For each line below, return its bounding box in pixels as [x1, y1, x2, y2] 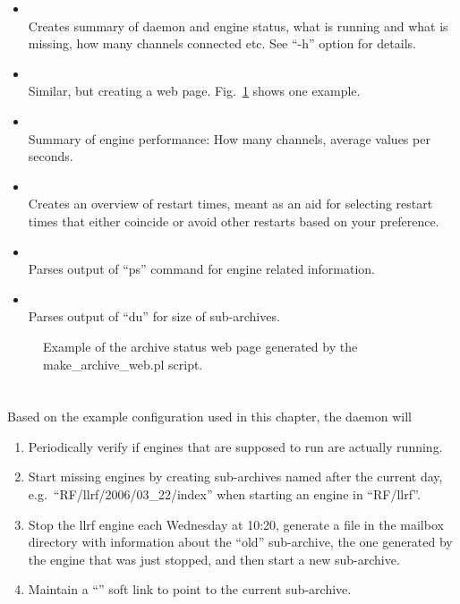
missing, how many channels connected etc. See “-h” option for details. [28, 34, 416, 53]
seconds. [28, 147, 73, 166]
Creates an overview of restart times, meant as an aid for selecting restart [28, 194, 433, 213]
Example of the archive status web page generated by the [43, 336, 358, 355]
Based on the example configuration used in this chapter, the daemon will [7, 407, 413, 426]
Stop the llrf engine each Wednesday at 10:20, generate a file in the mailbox [28, 515, 444, 533]
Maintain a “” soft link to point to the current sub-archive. [28, 580, 352, 599]
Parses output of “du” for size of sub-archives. [28, 307, 280, 326]
